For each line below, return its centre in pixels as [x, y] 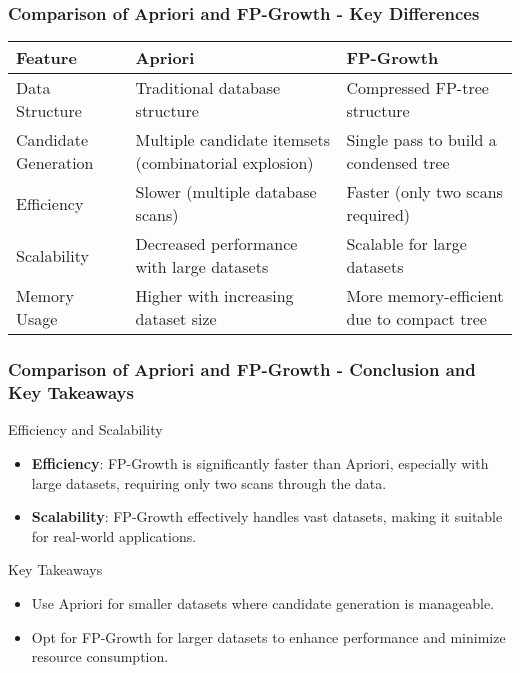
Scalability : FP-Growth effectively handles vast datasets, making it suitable [267, 516]
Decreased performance [216, 244]
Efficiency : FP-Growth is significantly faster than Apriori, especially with [260, 462]
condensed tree [398, 163]
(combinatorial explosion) [224, 163]
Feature [46, 58]
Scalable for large [406, 244]
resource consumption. [100, 656]
